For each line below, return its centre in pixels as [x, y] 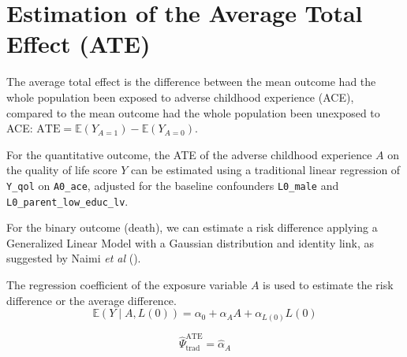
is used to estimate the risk [328, 284]
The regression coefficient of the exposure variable [127, 284]
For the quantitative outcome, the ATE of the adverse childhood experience [189, 154]
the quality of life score [62, 170]
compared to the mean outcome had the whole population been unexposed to [193, 112]
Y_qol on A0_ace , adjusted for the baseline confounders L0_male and [173, 185]
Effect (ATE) [78, 44]
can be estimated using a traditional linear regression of [265, 170]
